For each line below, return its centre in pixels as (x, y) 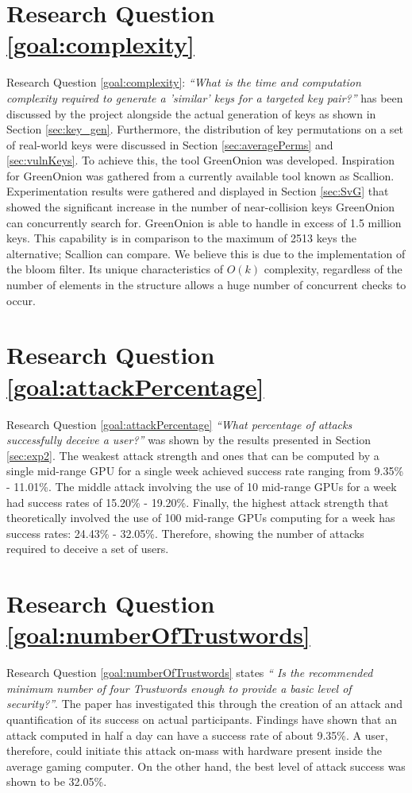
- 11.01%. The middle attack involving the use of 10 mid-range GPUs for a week (202, 486)
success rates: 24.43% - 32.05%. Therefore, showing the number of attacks (185, 533)
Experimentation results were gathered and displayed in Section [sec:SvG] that (198, 191)
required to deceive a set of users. (88, 549)
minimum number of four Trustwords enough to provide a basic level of (179, 688)
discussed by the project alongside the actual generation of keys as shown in (191, 113)
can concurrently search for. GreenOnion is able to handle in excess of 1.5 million (204, 222)
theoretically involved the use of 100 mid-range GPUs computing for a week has (201, 518)
